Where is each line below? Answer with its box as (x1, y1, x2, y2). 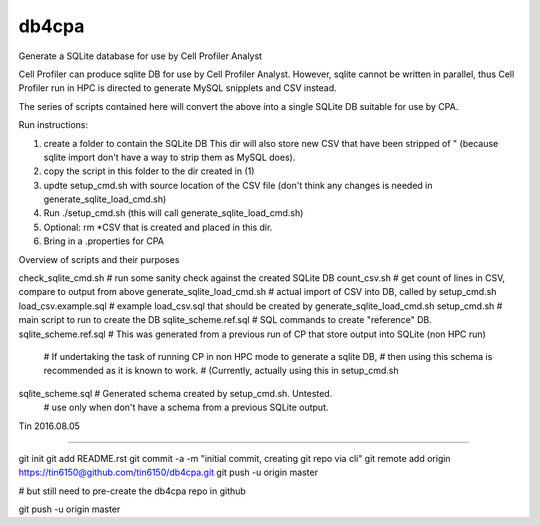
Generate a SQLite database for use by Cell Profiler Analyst (18, 50, 263, 62)
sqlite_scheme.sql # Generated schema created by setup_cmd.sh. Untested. (18, 387, 333, 399)
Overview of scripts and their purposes (18, 253, 180, 265)
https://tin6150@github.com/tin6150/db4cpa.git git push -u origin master (18, 466, 319, 479)
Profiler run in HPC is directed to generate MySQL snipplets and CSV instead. (18, 82, 337, 94)
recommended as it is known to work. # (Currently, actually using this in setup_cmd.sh (43, 365, 399, 377)
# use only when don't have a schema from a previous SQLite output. (43, 401, 329, 414)
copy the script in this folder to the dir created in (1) (43, 165, 255, 177)
